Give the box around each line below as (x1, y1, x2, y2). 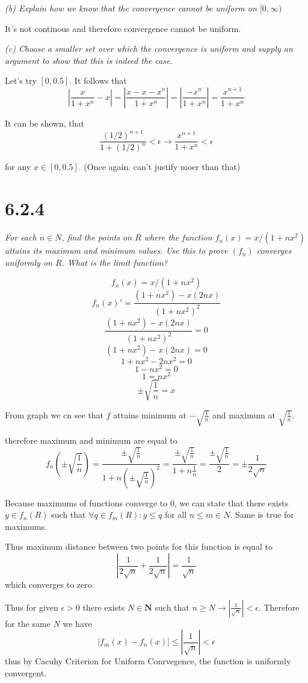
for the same (5, 617, 51, 629)
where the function (144, 231, 212, 244)
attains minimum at (113, 408, 187, 421)
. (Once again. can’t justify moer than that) (78, 160, 241, 173)
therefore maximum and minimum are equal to (5, 434, 177, 447)
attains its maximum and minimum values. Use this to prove (5, 244, 228, 257)
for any (5, 160, 31, 173)
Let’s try (5, 74, 37, 87)
